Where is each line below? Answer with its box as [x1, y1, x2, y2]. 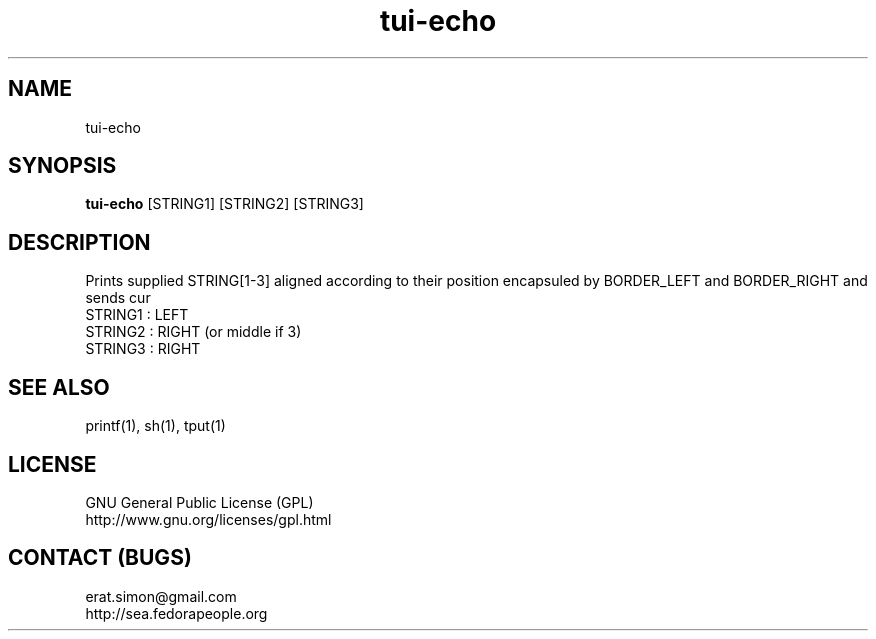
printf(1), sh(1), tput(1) [85, 417, 226, 435]
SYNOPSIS [8, 153, 117, 179]
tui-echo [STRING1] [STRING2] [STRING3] [85, 195, 364, 213]
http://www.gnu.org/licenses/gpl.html [85, 510, 332, 528]
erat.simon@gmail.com [85, 587, 237, 605]
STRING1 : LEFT [85, 306, 189, 324]
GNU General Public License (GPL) [85, 493, 314, 511]
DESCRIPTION [8, 229, 151, 255]
